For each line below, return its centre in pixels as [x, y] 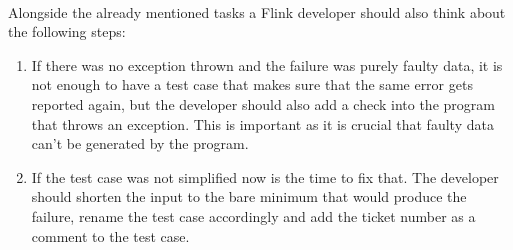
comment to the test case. [110, 235]
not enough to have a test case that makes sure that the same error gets [252, 84]
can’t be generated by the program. [140, 143]
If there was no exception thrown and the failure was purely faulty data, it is [267, 64]
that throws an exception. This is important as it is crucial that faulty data [262, 123]
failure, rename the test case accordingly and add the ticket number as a [253, 215]
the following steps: [67, 31]
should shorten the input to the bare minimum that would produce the [249, 196]
